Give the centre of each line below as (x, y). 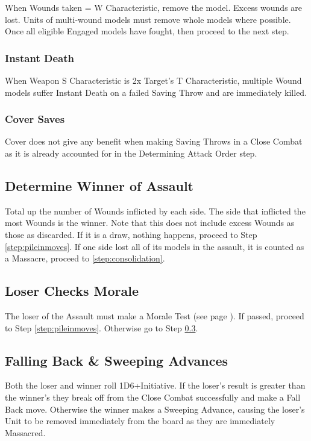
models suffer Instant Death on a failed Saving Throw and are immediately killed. (156, 92)
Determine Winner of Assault (99, 185)
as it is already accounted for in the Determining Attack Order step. (131, 153)
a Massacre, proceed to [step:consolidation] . (85, 258)
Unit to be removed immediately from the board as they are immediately (140, 421)
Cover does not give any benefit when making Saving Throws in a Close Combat (154, 141)
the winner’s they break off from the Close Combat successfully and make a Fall (153, 397)
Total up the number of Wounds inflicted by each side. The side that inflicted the (155, 211)
